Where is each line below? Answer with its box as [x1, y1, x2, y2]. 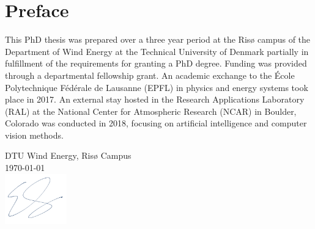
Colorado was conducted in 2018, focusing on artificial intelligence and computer [5, 117, 307, 129]
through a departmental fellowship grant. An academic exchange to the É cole [5, 68, 295, 81]
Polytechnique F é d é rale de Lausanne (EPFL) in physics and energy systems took [5, 81, 308, 93]
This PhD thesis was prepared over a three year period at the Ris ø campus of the [5, 33, 311, 46]
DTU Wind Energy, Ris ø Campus [5, 149, 132, 162]
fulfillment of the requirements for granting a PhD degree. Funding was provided [5, 57, 307, 70]
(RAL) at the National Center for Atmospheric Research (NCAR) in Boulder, [5, 104, 297, 117]
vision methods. [5, 128, 64, 141]
